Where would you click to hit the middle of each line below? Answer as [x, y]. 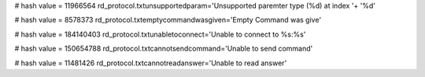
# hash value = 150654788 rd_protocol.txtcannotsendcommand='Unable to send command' [164, 49]
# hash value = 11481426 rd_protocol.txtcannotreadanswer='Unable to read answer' [151, 63]
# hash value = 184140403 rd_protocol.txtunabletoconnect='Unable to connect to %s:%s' [160, 34]
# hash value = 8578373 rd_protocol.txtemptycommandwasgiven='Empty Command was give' [168, 20]
